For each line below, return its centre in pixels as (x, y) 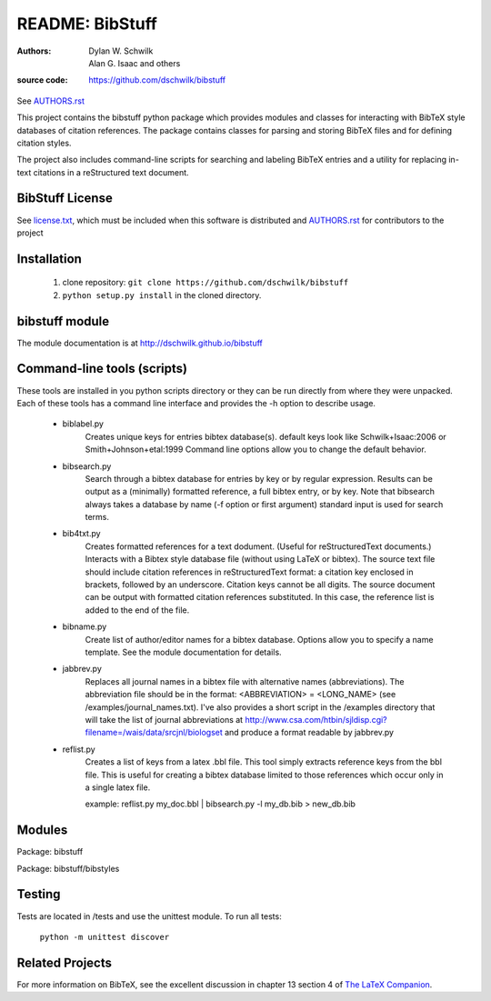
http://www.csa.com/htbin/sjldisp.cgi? (316, 719)
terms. (97, 517)
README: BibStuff (87, 24)
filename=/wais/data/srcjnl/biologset (154, 733)
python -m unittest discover (105, 937)
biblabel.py (83, 424)
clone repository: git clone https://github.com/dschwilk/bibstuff (205, 283)
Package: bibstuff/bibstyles (68, 868)
